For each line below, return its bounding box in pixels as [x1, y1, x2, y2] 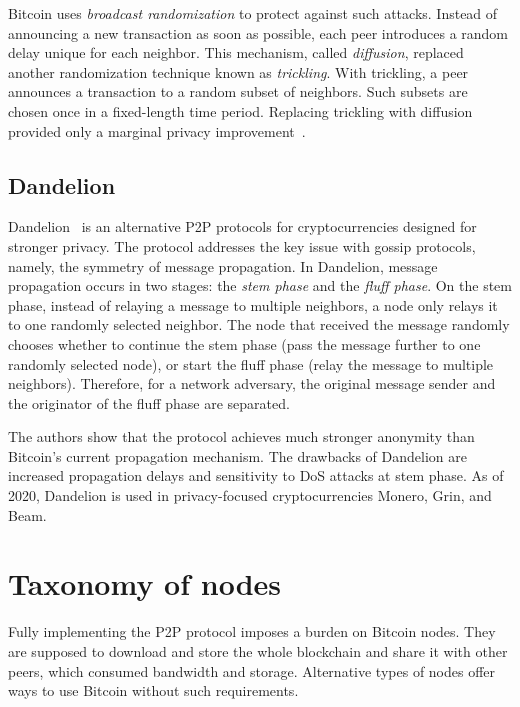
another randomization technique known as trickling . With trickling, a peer [8, 61, 469, 82]
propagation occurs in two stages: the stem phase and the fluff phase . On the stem [8, 275, 512, 296]
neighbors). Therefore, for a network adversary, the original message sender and [8, 373, 496, 394]
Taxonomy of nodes [8, 563, 282, 604]
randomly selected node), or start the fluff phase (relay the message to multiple [8, 353, 494, 374]
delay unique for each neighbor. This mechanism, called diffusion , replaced [8, 42, 464, 63]
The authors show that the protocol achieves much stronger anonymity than [8, 426, 475, 447]
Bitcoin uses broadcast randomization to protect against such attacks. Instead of [8, 3, 498, 23]
